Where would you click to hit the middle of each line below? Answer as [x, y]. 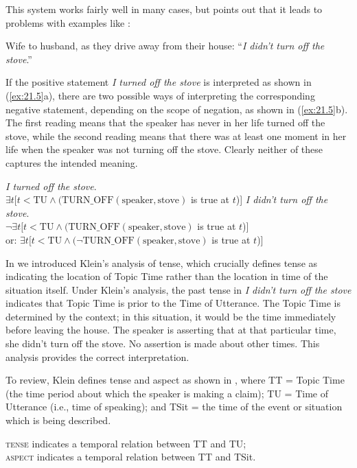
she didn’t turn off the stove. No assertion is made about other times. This [163, 343]
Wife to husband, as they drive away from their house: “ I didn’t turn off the [165, 46]
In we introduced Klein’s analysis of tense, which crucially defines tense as [162, 262]
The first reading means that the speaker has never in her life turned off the [165, 122]
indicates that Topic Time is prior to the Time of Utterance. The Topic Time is [173, 303]
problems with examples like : [68, 22]
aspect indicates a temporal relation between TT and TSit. [131, 457]
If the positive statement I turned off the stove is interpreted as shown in [159, 82]
